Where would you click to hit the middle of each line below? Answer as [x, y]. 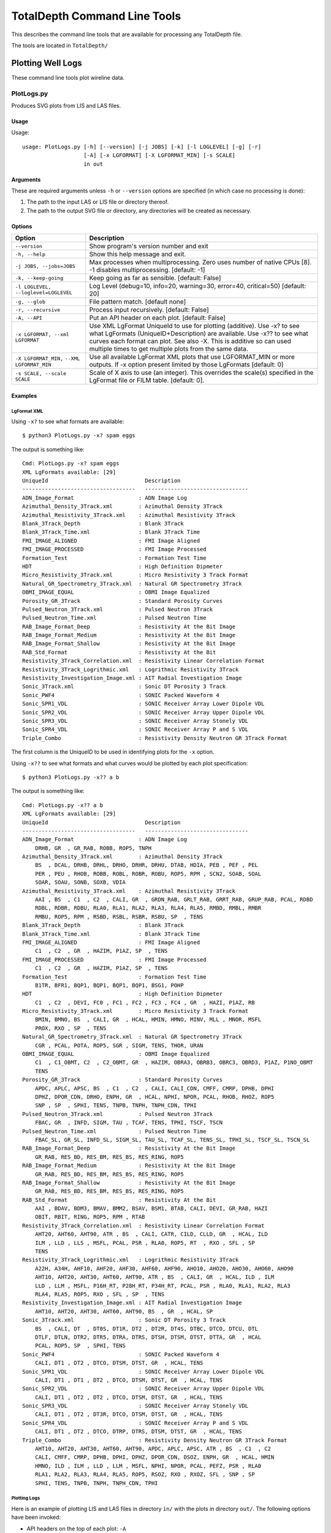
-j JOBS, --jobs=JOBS [45, 266]
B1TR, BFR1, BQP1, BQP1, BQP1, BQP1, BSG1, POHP [109, 985]
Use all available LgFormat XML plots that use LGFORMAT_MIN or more [192, 357]
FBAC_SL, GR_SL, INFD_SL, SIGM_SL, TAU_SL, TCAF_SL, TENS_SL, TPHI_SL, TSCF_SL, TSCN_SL [172, 1140]
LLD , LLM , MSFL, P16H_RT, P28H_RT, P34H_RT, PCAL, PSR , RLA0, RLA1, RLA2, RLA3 [162, 1286]
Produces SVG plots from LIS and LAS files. [66, 105]
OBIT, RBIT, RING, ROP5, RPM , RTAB [90, 1217]
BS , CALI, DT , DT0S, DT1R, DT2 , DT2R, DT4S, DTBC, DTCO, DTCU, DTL [146, 1328]
